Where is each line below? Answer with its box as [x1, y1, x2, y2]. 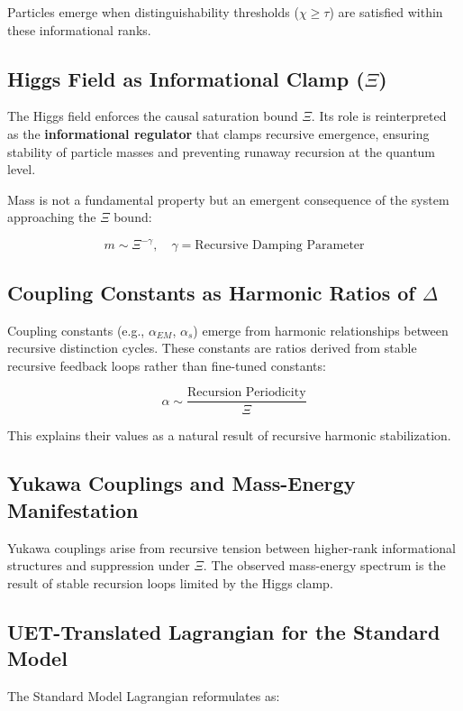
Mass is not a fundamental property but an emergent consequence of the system [7, 189, 449, 208]
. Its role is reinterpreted [311, 106, 447, 125]
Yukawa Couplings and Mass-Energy [7, 469, 356, 497]
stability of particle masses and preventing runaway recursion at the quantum [7, 142, 436, 161]
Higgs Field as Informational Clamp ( [7, 64, 365, 92]
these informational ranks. [7, 20, 151, 39]
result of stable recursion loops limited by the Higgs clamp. [7, 573, 333, 592]
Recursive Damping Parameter [195, 239, 365, 253]
